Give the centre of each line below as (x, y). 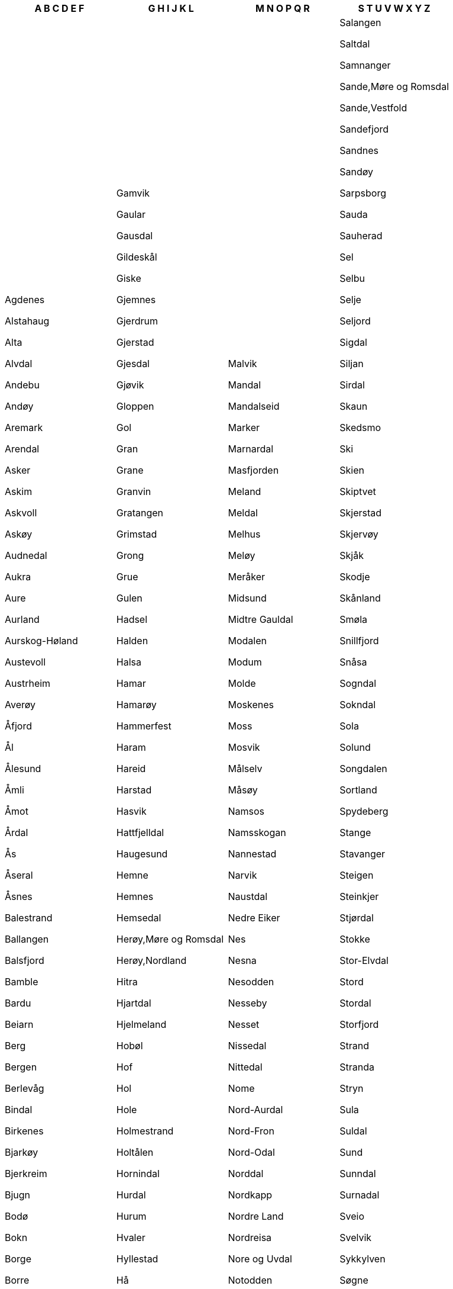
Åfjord (18, 726)
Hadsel (132, 619)
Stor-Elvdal (364, 960)
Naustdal (248, 896)
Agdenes (25, 300)
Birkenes (24, 1131)
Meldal (243, 513)
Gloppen (135, 406)
